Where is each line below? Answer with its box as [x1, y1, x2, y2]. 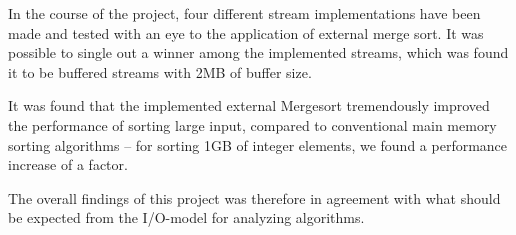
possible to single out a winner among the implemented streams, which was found [8, 42, 509, 63]
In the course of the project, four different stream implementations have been [8, 3, 481, 23]
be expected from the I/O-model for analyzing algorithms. [8, 207, 365, 228]
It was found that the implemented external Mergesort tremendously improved [8, 95, 490, 116]
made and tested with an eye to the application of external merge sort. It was [8, 22, 484, 43]
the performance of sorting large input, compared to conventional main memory [8, 114, 497, 135]
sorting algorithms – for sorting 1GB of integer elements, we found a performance [8, 134, 508, 155]
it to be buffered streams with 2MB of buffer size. [8, 61, 312, 82]
